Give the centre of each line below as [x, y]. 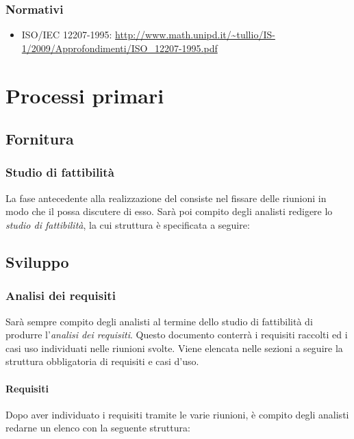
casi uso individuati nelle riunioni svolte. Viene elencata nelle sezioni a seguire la [174, 348]
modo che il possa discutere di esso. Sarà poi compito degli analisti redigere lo [169, 211]
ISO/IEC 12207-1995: [67, 35]
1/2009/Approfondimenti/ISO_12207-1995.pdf [119, 48]
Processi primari [85, 95]
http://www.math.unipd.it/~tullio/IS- [195, 35]
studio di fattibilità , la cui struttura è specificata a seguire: [128, 224]
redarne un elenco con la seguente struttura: [98, 428]
